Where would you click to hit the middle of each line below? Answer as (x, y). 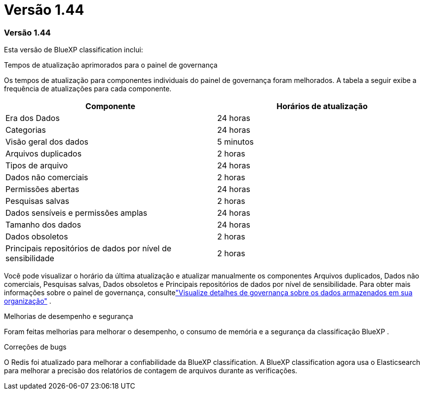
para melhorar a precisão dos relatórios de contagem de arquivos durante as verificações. (151, 371)
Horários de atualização (322, 106)
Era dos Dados (33, 118)
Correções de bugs (35, 347)
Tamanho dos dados (43, 225)
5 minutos (235, 142)
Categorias (26, 130)
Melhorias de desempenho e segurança (69, 316)
